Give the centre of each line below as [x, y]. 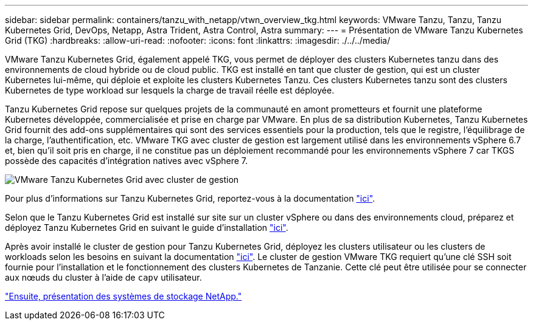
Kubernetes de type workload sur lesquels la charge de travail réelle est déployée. [170, 90]
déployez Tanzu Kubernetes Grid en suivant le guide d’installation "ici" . [147, 227]
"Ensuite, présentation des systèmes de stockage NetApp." [124, 296]
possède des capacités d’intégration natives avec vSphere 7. [127, 161]
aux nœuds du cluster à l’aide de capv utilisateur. [103, 277]
